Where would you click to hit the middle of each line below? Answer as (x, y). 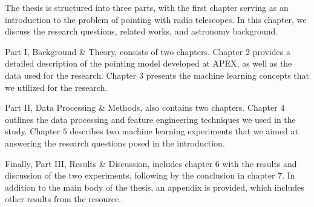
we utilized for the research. (56, 87)
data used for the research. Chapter (71, 75)
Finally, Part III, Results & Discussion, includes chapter (109, 163)
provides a (271, 51)
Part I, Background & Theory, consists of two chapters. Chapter (124, 51)
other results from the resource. (63, 199)
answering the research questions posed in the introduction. (115, 143)
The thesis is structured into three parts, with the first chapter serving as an (147, 7)
